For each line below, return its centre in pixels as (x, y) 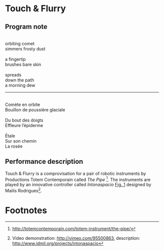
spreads (13, 75)
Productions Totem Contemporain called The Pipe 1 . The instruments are (78, 179)
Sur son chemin (21, 141)
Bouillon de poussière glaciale (35, 110)
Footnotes (26, 211)
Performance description (44, 162)
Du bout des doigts (24, 120)
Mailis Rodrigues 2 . (24, 190)
